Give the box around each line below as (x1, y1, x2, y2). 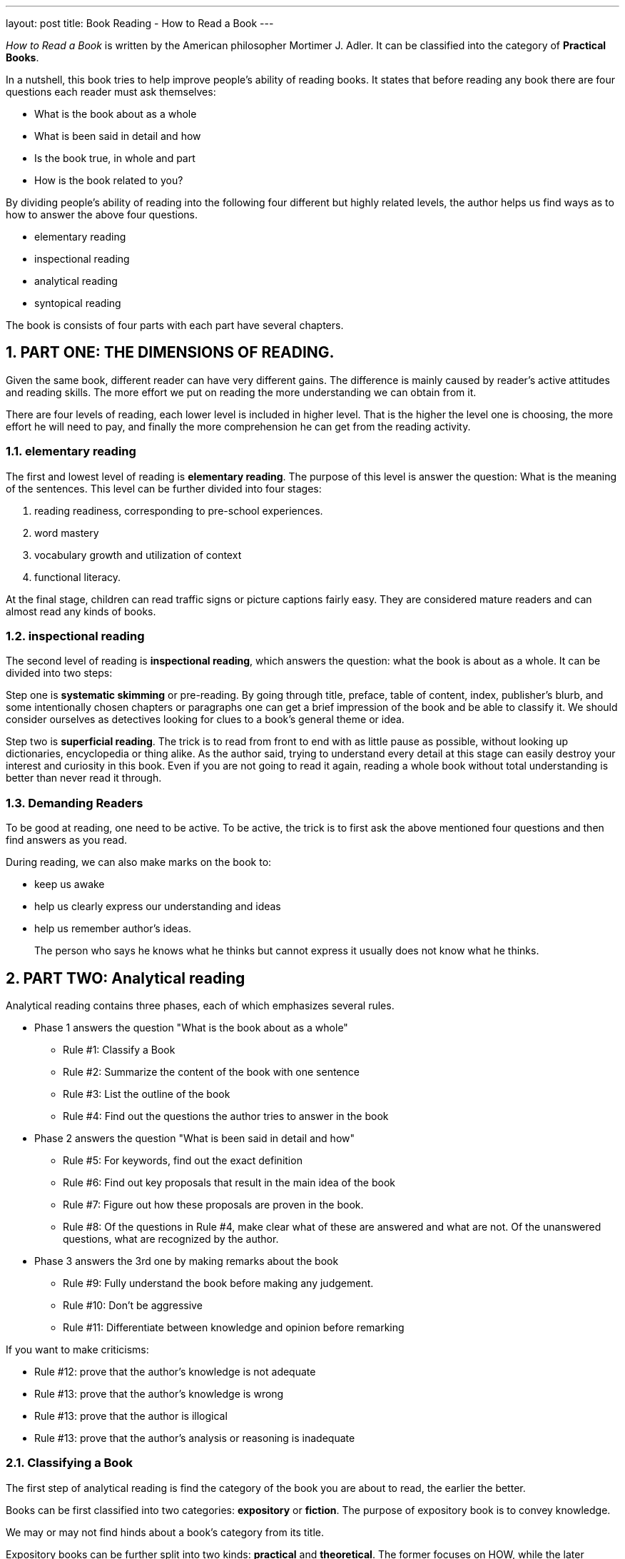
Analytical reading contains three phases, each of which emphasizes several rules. (6, 999, 395, 1011)
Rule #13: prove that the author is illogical (34, 1409, 228, 1422)
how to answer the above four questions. (6, 208, 198, 221)
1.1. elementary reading (6, 444, 136, 459)
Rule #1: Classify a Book (63, 1043, 176, 1056)
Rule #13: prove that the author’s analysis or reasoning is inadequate (34, 1431, 355, 1444)
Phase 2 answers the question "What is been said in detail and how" (34, 1131, 355, 1144)
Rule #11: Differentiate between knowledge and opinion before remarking (63, 1321, 405, 1333)
